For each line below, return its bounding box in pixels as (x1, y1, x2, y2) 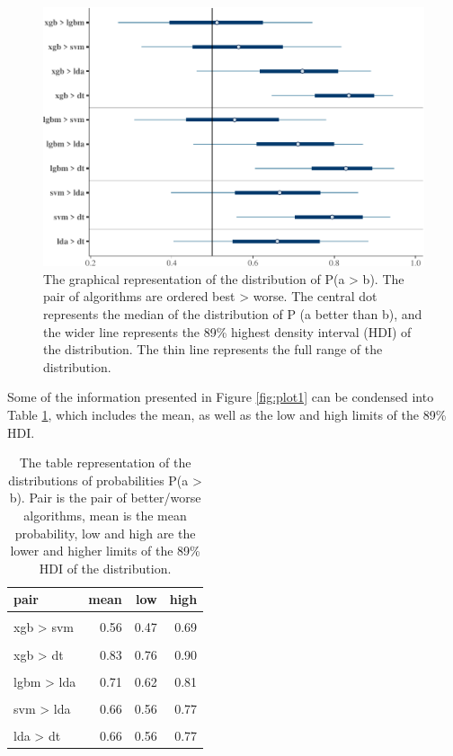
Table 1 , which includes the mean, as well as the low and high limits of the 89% (7, 405, 447, 424)
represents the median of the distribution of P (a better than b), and (43, 305, 422, 324)
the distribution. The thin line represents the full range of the (43, 340, 383, 359)
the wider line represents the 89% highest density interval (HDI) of (43, 322, 412, 341)
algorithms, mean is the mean (23, 506, 187, 525)
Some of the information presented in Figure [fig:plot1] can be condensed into (7, 387, 434, 406)
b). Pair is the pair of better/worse (9, 488, 201, 507)
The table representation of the (19, 453, 191, 472)
